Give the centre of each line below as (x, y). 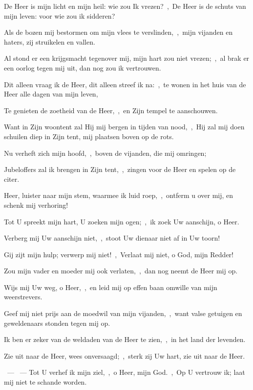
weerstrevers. (23, 297)
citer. (12, 179)
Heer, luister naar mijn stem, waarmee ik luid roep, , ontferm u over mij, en (119, 195)
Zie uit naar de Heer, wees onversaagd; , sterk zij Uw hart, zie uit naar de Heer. (125, 355)
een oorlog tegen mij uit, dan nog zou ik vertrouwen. (83, 67)
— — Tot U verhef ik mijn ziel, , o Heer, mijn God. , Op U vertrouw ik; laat (126, 372)
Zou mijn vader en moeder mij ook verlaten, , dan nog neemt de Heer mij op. (121, 271)
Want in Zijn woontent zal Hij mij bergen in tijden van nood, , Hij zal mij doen (124, 127)
